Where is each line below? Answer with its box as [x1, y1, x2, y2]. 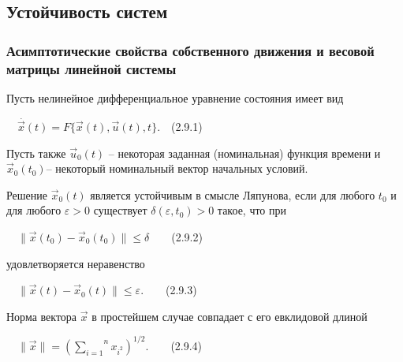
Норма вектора [6, 308, 77, 324]
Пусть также [6, 144, 66, 161]
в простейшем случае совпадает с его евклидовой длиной [91, 308, 368, 324]
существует [93, 202, 147, 218]
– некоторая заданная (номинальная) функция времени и [108, 144, 381, 161]
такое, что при [217, 202, 287, 218]
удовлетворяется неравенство [6, 255, 145, 271]
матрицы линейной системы [6, 58, 177, 78]
